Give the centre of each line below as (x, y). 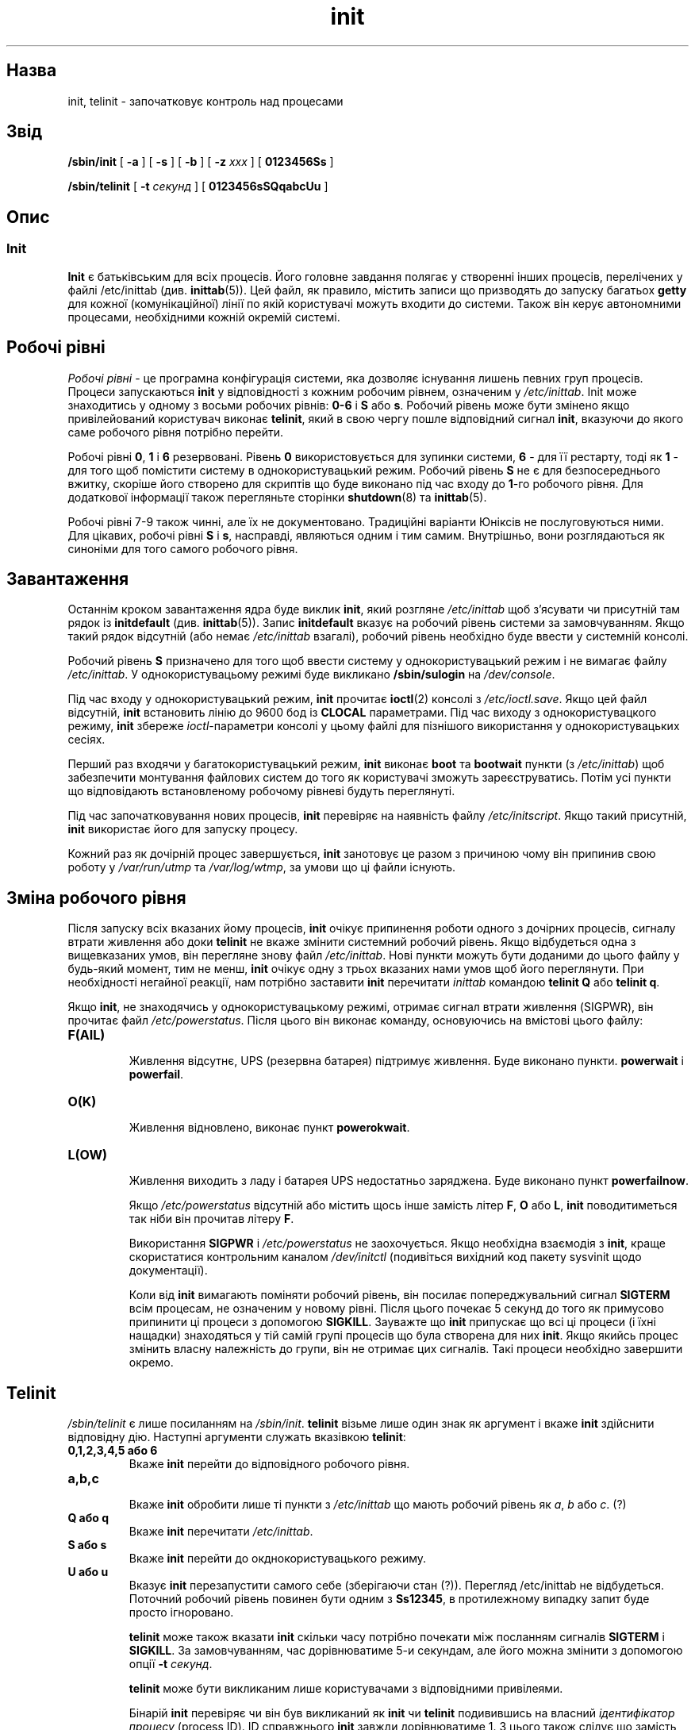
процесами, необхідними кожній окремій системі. (204, 317)
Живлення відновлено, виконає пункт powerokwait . (269, 1128)
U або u (88, 1572)
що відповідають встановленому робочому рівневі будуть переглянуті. (261, 791)
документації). (168, 1271)
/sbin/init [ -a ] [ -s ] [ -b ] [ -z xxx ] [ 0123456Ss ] (201, 162)
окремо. (151, 1363)
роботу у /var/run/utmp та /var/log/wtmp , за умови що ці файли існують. (262, 867)
